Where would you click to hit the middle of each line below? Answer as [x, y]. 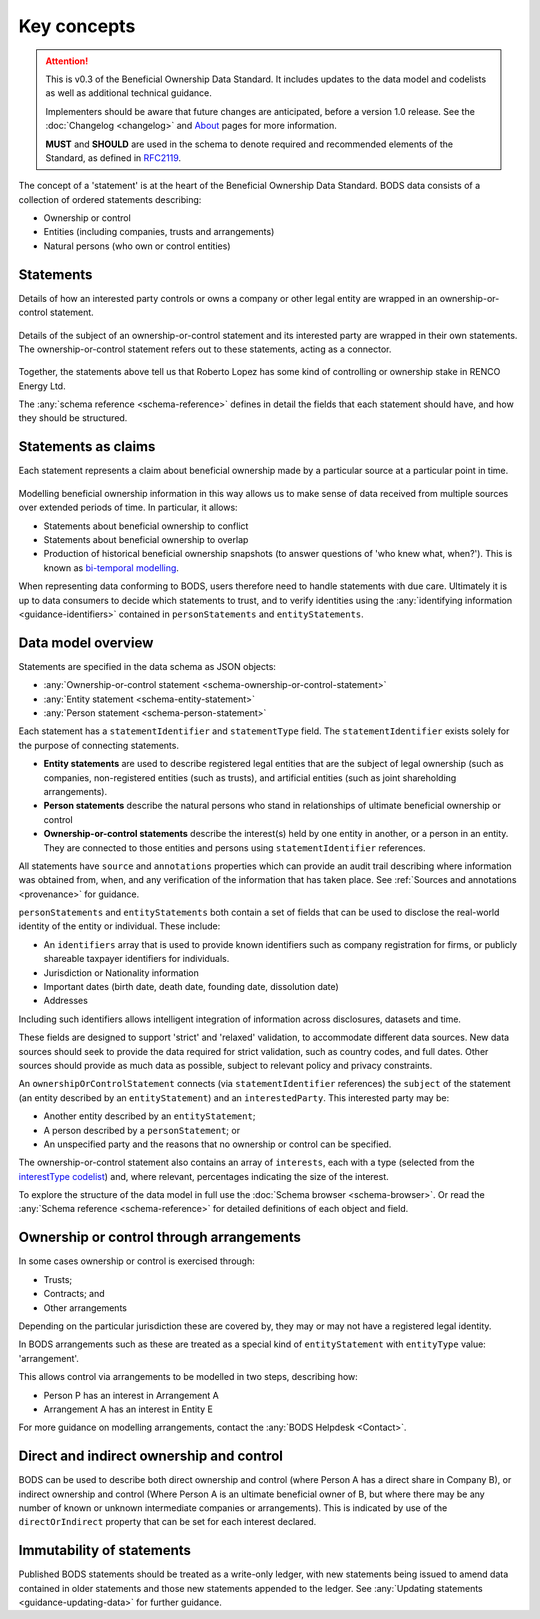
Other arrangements [85, 1307]
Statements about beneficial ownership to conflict [146, 526]
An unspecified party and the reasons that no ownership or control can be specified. [217, 1144]
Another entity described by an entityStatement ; [149, 1116]
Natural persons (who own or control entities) [137, 246]
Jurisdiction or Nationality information [121, 972]
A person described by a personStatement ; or [141, 1130]
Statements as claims [87, 446]
